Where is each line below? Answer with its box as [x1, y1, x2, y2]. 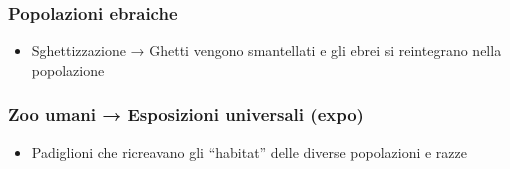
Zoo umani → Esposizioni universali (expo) [8, 102, 364, 127]
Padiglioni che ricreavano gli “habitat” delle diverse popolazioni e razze [31, 141, 467, 162]
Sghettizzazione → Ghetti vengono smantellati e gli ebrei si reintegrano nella [31, 40, 502, 61]
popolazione [31, 59, 105, 80]
